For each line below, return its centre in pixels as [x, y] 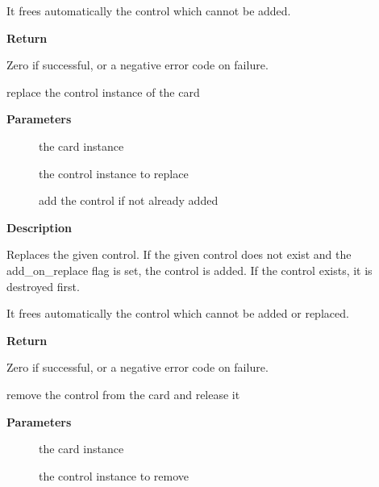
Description [40, 227]
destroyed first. [43, 286]
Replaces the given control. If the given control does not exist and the [179, 254]
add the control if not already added [129, 200]
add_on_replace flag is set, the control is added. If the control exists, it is [189, 270]
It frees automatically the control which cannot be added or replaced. [178, 313]
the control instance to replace [114, 173]
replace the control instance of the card [103, 92]
